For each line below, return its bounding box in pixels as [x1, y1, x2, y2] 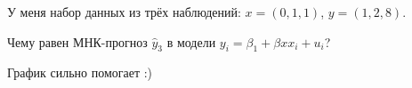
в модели [166, 32, 216, 51]
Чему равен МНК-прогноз [7, 32, 148, 51]
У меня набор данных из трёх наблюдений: [7, 3, 241, 20]
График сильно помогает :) [7, 63, 153, 82]
